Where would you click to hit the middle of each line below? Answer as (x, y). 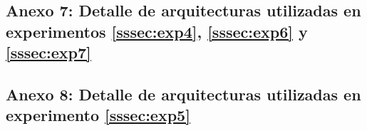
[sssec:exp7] (48, 52)
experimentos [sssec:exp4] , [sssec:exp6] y (157, 31)
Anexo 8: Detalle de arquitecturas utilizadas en (183, 94)
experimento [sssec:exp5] (98, 115)
